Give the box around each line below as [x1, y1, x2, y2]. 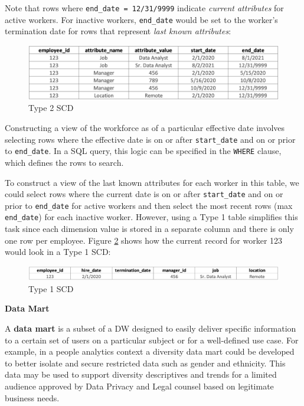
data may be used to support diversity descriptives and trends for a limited [5, 368, 277, 381]
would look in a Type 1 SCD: [5, 245, 111, 258]
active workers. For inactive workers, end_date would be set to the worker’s [5, 13, 278, 25]
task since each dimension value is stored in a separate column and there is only [5, 222, 294, 235]
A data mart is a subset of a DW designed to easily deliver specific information [5, 322, 296, 335]
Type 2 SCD [28, 102, 74, 114]
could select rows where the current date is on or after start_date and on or [5, 188, 283, 200]
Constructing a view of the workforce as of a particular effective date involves [5, 122, 285, 134]
